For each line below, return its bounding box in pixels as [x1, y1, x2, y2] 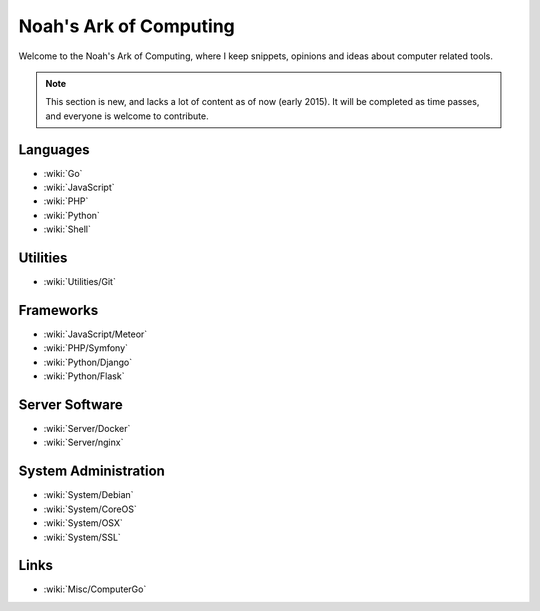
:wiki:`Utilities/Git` [43, 276, 117, 288]
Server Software [18, 396, 124, 413]
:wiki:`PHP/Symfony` [43, 342, 129, 354]
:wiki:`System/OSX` [43, 517, 124, 529]
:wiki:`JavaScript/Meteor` [43, 328, 148, 340]
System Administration [18, 463, 165, 480]
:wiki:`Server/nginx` [43, 436, 124, 449]
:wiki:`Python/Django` [43, 356, 133, 368]
